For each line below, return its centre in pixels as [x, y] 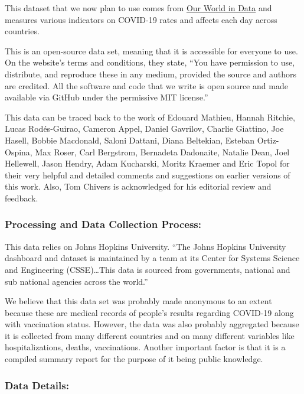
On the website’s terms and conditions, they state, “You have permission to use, [150, 62]
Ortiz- [268, 140]
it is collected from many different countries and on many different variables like [150, 335]
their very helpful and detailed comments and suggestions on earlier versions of [148, 175]
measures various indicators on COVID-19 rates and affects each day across [141, 19]
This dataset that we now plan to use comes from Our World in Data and [138, 8]
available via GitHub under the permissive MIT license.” [107, 97]
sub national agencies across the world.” [76, 281]
